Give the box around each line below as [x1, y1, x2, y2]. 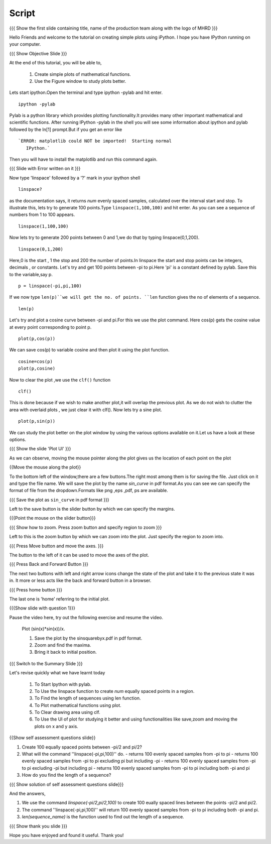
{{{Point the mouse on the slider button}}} [9, 515, 96, 521]
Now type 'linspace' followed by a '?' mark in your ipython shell [9, 175, 141, 181]
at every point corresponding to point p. [9, 324, 92, 330]
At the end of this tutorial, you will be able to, [9, 60, 102, 66]
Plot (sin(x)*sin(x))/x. [22, 626, 65, 632]
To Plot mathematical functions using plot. [34, 702, 121, 708]
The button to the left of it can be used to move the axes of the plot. [9, 552, 149, 558]
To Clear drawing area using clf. [34, 709, 100, 715]
